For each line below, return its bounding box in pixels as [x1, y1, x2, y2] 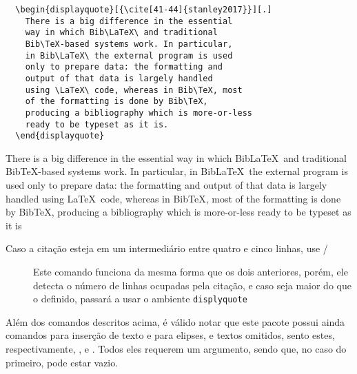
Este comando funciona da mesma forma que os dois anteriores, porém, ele [33, 264, 348, 279]
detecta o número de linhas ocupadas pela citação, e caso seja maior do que [33, 278, 351, 292]
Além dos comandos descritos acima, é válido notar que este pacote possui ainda [6, 314, 345, 329]
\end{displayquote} [15, 131, 105, 141]
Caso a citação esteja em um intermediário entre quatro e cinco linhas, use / [6, 241, 328, 256]
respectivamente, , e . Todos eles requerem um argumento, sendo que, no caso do [6, 342, 347, 356]
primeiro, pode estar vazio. [6, 355, 119, 369]
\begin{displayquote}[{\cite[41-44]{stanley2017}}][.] [15, 5, 272, 14]
